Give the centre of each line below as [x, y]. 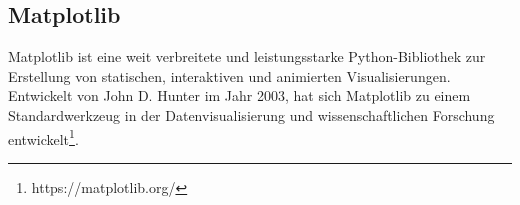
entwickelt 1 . [43, 137]
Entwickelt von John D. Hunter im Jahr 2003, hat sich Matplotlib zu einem [239, 95]
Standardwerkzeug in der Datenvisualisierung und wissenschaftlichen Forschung [251, 114]
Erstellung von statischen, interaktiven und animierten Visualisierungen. [229, 75]
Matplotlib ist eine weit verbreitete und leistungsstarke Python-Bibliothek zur [247, 56]
